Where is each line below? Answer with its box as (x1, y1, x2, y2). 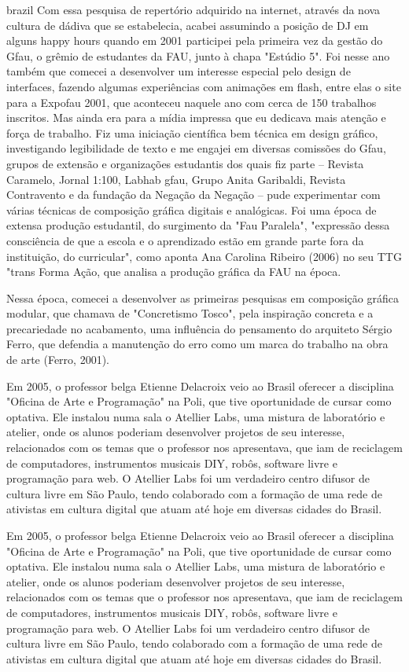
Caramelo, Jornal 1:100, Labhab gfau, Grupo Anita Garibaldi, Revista (6, 171, 346, 187)
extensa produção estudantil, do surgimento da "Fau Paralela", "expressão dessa (6, 217, 390, 233)
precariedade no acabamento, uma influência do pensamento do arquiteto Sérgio (6, 320, 392, 336)
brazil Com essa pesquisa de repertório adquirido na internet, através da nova (6, 2, 381, 17)
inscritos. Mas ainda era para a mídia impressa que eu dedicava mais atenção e (6, 109, 386, 126)
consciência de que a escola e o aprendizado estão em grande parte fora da (6, 232, 364, 248)
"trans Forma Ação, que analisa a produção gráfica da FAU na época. (6, 263, 341, 280)
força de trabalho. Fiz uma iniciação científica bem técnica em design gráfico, (6, 124, 378, 141)
